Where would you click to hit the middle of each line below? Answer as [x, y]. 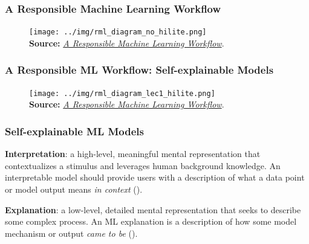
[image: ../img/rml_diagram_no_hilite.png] [118, 32]
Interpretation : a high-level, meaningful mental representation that [133, 154]
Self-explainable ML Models [75, 131]
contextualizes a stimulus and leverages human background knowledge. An [143, 165]
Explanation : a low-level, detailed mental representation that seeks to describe [153, 209]
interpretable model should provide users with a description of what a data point [155, 177]
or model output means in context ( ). [74, 189]
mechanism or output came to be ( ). [71, 233]
